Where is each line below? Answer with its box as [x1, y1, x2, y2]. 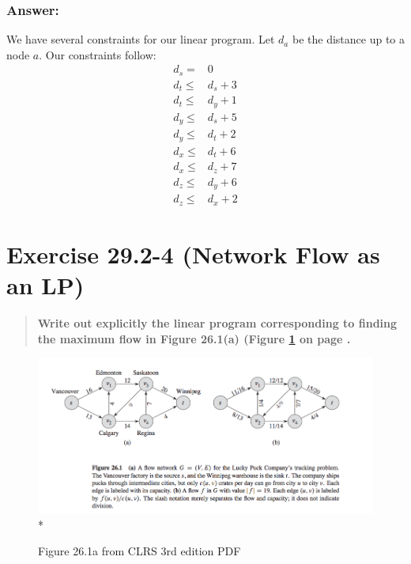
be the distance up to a [292, 31, 405, 47]
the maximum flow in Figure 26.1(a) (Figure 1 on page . [37, 330, 351, 346]
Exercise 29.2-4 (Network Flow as [6, 237, 380, 270]
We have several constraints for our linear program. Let [6, 31, 275, 47]
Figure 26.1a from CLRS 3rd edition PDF [38, 543, 241, 559]
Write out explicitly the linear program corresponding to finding [37, 315, 398, 331]
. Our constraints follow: [39, 46, 156, 62]
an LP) [6, 269, 85, 301]
